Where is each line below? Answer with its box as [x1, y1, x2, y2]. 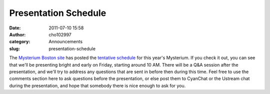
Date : [9, 25, 21, 31]
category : [9, 39, 30, 45]
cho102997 [48, 31, 72, 37]
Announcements [48, 39, 82, 45]
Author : [9, 31, 26, 37]
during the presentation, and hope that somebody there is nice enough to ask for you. [9, 83, 186, 89]
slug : [9, 45, 20, 52]
